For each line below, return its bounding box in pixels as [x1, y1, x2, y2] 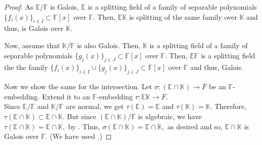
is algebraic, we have [138, 111, 202, 121]
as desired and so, [167, 121, 223, 131]
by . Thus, [68, 121, 100, 131]
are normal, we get [65, 101, 124, 112]
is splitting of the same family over [129, 11, 237, 22]
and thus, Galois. [190, 62, 243, 72]
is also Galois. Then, [77, 40, 141, 50]
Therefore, [214, 101, 247, 112]
